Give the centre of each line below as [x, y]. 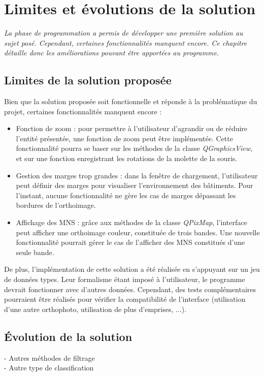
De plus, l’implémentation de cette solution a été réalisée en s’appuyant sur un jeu [132, 269]
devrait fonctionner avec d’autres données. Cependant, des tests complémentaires [130, 289]
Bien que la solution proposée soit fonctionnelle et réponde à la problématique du [131, 101]
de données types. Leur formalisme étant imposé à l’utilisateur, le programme [125, 279]
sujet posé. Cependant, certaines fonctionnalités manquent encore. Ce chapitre [126, 42]
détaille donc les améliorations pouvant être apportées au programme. [112, 53]
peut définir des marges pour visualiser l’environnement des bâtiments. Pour [135, 185]
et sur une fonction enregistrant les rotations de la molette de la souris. [127, 158]
